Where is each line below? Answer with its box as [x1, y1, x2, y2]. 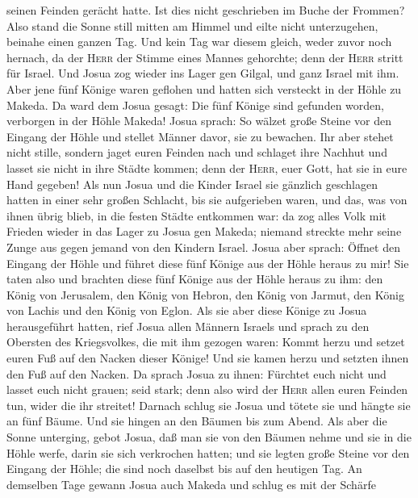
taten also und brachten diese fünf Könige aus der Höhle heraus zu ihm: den [6, 270, 383, 287]
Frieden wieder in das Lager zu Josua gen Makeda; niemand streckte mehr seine [6, 223, 402, 240]
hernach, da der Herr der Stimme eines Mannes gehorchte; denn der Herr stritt [6, 48, 403, 65]
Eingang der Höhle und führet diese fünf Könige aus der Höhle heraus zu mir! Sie [6, 254, 409, 271]
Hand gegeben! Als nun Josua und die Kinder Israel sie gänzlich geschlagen [6, 175, 378, 192]
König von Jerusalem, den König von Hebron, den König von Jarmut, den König [6, 286, 404, 303]
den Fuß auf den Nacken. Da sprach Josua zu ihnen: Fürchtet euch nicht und [6, 365, 387, 382]
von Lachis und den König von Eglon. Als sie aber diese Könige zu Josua [6, 302, 367, 319]
